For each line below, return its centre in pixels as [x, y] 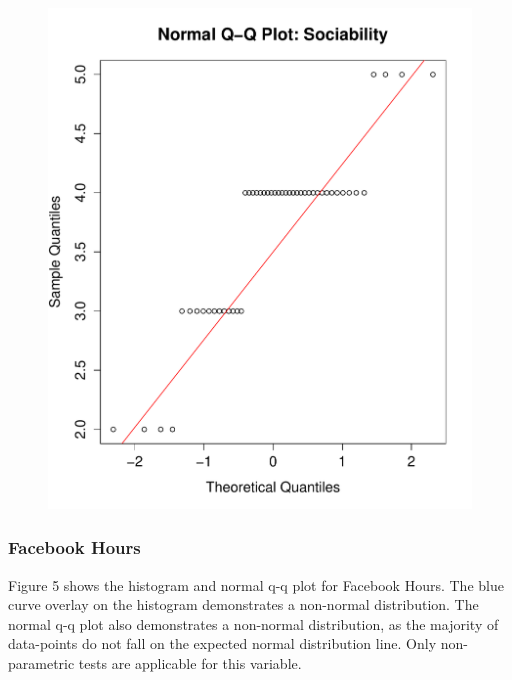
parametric [41, 662]
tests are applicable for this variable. [190, 662]
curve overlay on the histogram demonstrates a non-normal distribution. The [243, 604]
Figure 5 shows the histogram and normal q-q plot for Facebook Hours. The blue [256, 584]
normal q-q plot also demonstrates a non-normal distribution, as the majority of [253, 623]
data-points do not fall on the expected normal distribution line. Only [222, 643]
